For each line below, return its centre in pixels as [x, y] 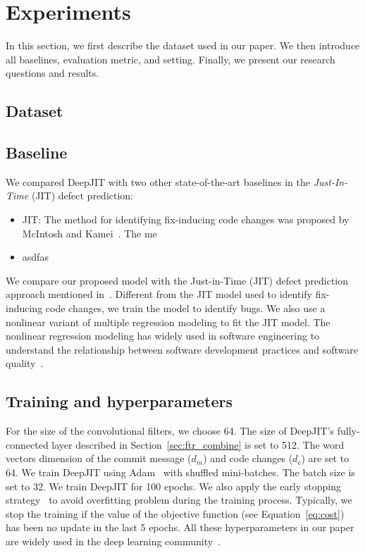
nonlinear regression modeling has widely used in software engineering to [163, 336]
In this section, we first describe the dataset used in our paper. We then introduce [183, 45]
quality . [25, 363]
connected [27, 444]
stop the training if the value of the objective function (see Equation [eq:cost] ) [175, 513]
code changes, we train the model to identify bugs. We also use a [185, 308]
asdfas [35, 257]
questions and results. [52, 73]
